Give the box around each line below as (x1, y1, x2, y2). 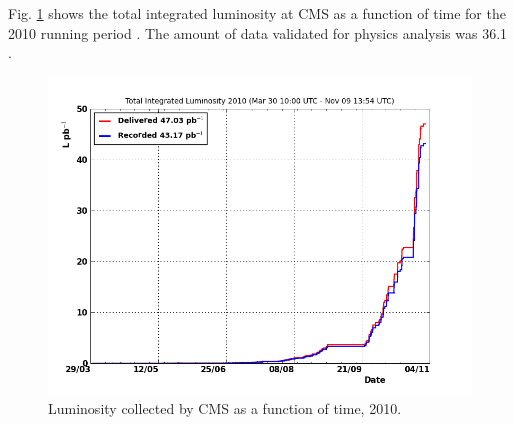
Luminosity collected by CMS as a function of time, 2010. (48, 398, 402, 419)
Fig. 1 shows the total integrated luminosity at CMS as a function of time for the (8, 3, 506, 23)
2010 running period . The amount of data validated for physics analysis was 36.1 (8, 22, 508, 43)
